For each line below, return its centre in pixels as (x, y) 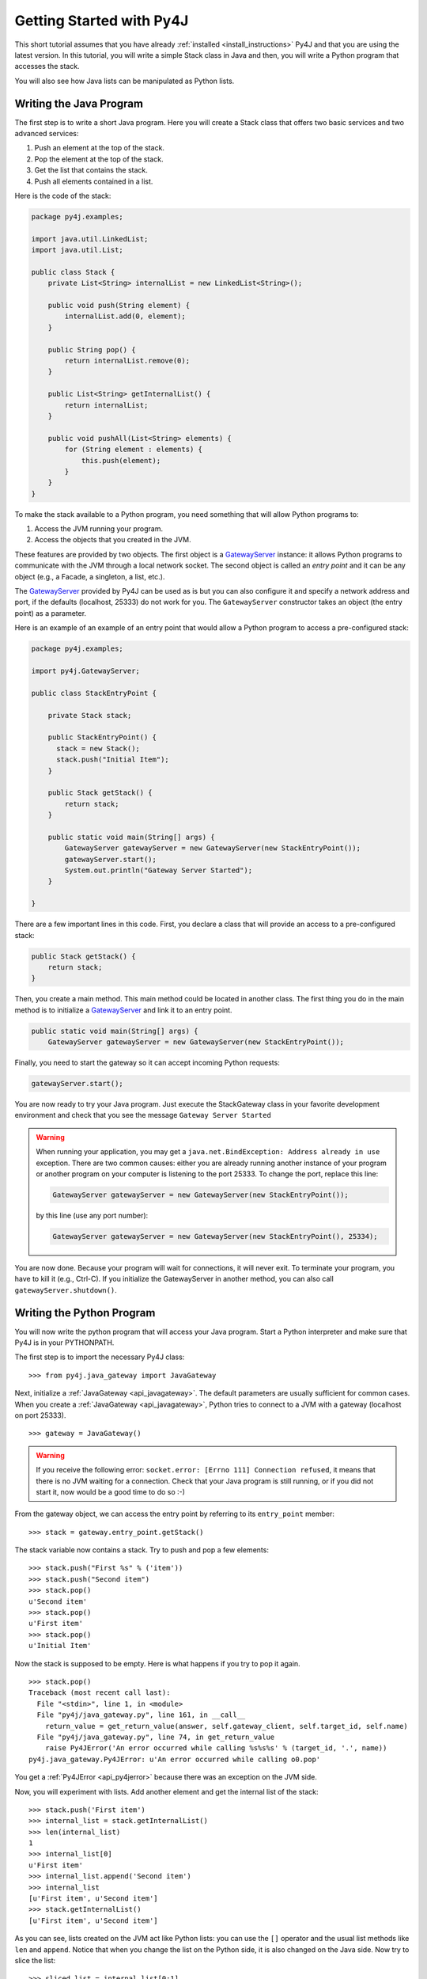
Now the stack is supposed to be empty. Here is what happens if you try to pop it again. (157, 1663)
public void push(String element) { (119, 306)
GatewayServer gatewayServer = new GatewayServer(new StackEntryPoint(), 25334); (215, 1236)
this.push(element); (121, 460)
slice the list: (35, 1960)
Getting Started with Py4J (102, 21)
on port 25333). (40, 1415)
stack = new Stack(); (98, 748)
